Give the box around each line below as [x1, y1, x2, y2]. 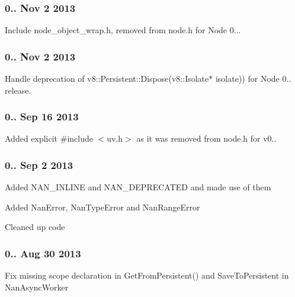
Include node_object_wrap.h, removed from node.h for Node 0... [5, 24, 241, 36]
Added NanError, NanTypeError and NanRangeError [5, 200, 200, 213]
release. [5, 84, 31, 96]
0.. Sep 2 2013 [5, 157, 73, 172]
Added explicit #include [5, 132, 93, 145]
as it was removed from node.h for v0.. [136, 132, 277, 145]
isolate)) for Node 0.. [215, 72, 291, 85]
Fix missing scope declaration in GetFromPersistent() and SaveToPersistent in [5, 269, 289, 282]
